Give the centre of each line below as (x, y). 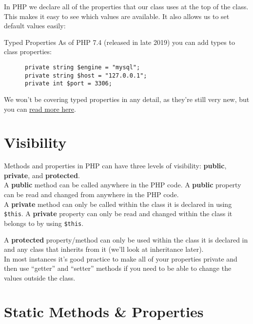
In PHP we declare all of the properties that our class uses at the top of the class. (126, 6)
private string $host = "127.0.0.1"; (86, 75)
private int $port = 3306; (68, 84)
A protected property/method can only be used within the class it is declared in (126, 239)
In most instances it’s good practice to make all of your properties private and (121, 258)
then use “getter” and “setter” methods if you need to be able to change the (118, 268)
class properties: (28, 51)
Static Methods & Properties (104, 311)
